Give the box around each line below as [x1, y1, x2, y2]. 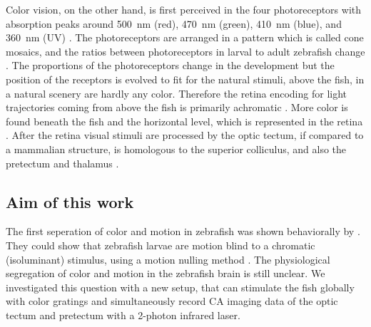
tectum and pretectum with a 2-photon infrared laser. [6, 307, 240, 322]
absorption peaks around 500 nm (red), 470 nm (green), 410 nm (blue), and [6, 16, 342, 31]
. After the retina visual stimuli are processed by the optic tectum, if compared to [6, 128, 364, 142]
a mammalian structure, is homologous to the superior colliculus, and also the [6, 141, 347, 156]
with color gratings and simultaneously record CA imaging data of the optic [6, 294, 338, 308]
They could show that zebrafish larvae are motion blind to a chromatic [6, 237, 315, 252]
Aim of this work [6, 190, 134, 212]
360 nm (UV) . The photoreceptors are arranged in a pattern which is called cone [6, 30, 364, 45]
